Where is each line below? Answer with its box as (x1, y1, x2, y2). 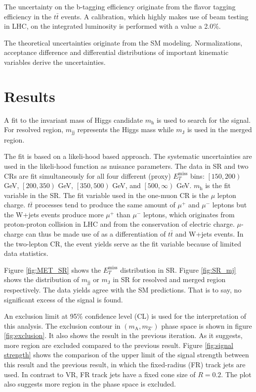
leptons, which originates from (143, 209, 235, 219)
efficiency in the (4, 11, 52, 21)
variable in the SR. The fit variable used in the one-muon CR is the (4, 190, 209, 200)
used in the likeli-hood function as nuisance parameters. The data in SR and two (4, 160, 249, 171)
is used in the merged (187, 124, 252, 135)
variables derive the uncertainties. (4, 56, 106, 67)
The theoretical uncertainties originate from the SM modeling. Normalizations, (4, 37, 243, 48)
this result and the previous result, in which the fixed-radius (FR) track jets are (4, 359, 246, 370)
